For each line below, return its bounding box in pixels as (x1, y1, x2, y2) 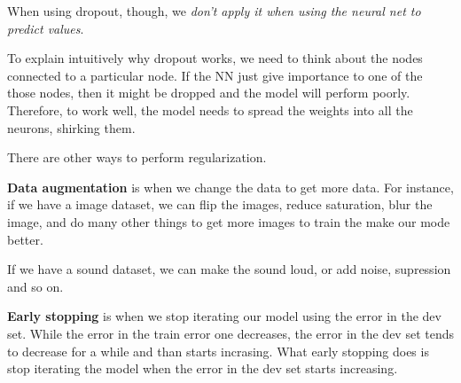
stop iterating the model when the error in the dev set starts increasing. (7, 359, 398, 378)
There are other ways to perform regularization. (7, 148, 267, 167)
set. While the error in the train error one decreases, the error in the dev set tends (7, 324, 454, 342)
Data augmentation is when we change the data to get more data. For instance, (7, 177, 454, 196)
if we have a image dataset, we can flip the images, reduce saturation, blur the (7, 195, 433, 214)
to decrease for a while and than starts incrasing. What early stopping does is (7, 341, 429, 360)
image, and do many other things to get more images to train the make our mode (7, 212, 450, 231)
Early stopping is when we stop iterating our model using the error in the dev (7, 307, 441, 325)
